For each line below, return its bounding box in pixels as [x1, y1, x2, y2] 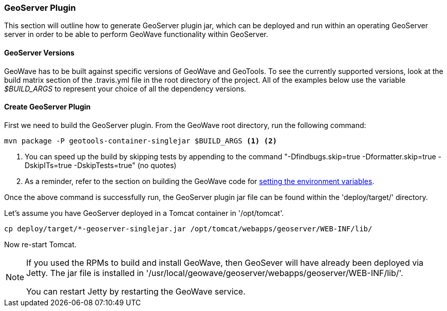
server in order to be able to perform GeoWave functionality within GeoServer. [4, 30, 268, 39]
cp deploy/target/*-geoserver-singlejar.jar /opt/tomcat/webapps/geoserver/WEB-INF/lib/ [4, 224, 372, 233]
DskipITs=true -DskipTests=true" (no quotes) [25, 160, 177, 170]
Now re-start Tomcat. [4, 240, 77, 249]
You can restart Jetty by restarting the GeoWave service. [26, 286, 246, 297]
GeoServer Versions [4, 48, 74, 57]
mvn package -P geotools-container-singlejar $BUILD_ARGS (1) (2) [4, 136, 277, 145]
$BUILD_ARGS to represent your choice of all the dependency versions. [4, 84, 247, 93]
